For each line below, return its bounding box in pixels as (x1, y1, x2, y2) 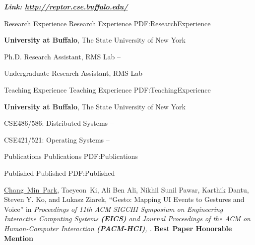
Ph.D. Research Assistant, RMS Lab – (4, 51, 121, 61)
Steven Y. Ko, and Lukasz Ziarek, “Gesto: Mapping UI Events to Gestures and (4, 194, 245, 204)
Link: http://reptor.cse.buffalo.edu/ (4, 1, 128, 11)
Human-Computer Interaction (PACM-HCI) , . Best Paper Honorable (4, 223, 232, 233)
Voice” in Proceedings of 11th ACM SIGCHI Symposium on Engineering (4, 203, 223, 214)
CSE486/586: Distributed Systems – (4, 118, 114, 128)
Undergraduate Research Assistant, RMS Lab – (4, 68, 148, 78)
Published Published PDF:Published (4, 167, 115, 178)
